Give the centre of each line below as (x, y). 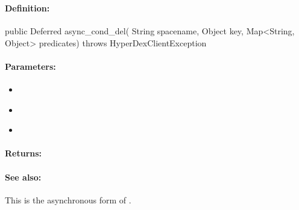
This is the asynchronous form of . (68, 199)
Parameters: (30, 66)
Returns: (24, 153)
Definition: (27, 8)
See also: (23, 177)
